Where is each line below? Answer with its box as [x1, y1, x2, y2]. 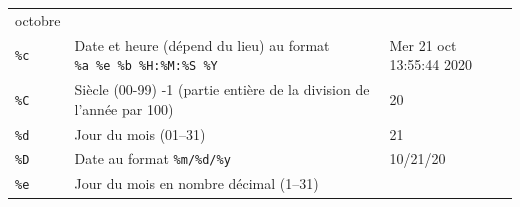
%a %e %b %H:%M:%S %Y [74, 59, 218, 74]
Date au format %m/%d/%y [74, 148, 231, 169]
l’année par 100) [74, 98, 174, 119]
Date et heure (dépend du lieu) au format [74, 34, 330, 55]
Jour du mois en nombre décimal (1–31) [74, 173, 319, 194]
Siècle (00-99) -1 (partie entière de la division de [74, 79, 370, 100]
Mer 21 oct [389, 34, 457, 55]
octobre [15, 9, 61, 30]
